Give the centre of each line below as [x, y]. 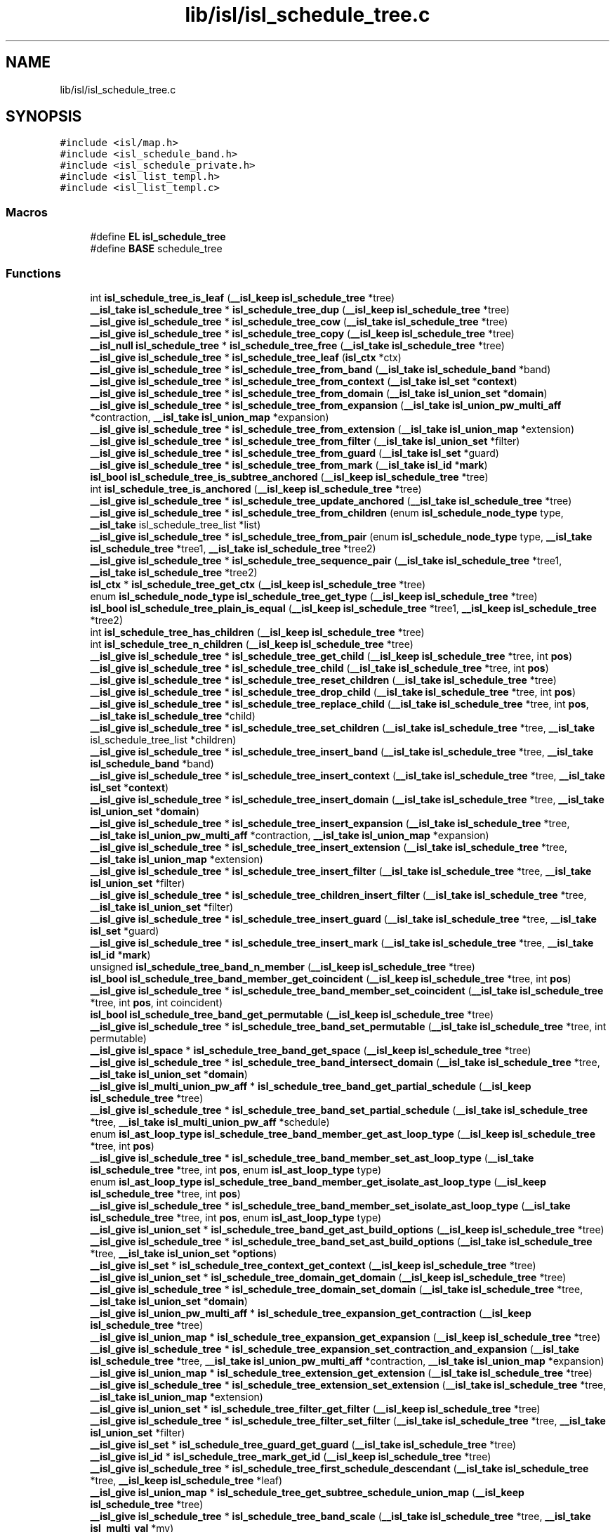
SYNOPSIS [44, 117]
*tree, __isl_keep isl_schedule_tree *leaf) [186, 1480]
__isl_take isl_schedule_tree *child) [173, 715]
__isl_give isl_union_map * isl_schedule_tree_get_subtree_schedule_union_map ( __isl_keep [307, 1492]
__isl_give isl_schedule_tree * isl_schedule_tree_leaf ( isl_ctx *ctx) [246, 357]
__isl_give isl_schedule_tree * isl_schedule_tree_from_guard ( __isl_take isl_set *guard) [295, 453]
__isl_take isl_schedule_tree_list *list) [176, 524]
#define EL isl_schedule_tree [158, 237]
